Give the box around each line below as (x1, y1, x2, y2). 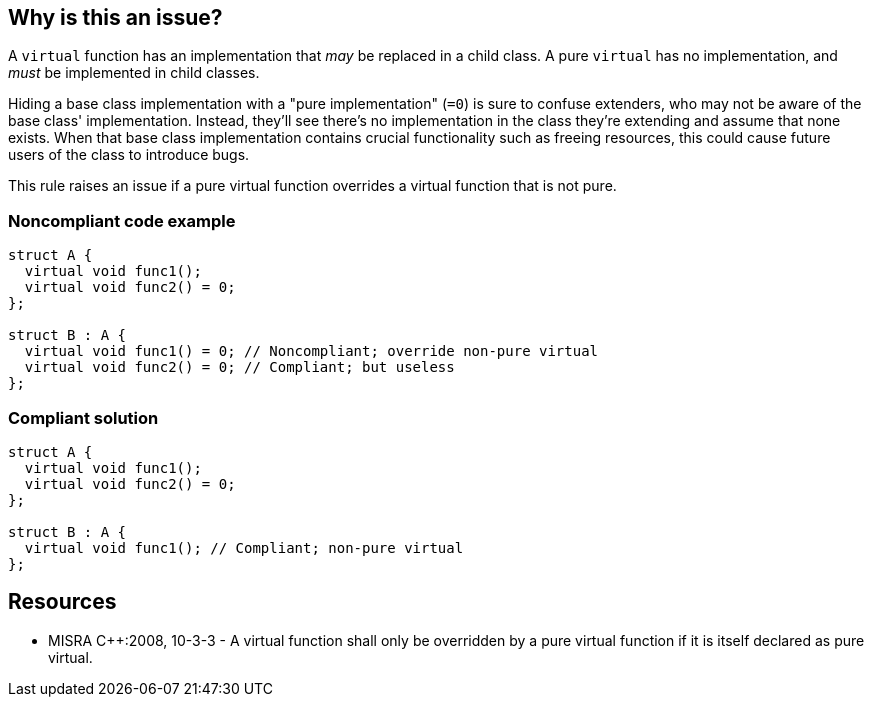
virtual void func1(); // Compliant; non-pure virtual (24, 539, 464, 556)
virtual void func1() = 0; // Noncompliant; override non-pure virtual (24, 343, 599, 360)
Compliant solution (8, 407, 159, 428)
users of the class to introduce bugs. (8, 146, 250, 164)
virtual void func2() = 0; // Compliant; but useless (24, 359, 455, 376)
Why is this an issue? (8, 5, 223, 30)
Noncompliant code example (8, 210, 236, 231)
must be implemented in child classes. (8, 64, 260, 82)
